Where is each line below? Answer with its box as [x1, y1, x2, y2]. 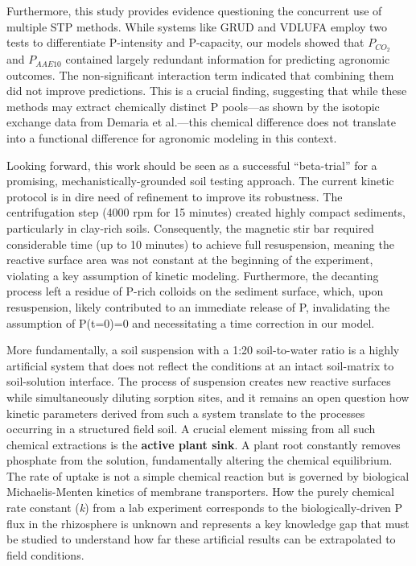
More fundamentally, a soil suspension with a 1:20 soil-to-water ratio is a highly [6, 341, 400, 358]
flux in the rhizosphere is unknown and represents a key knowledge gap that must [6, 514, 410, 531]
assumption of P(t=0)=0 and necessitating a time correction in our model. [6, 314, 375, 331]
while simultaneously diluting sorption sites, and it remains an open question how [6, 388, 410, 405]
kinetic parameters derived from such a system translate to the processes [6, 404, 365, 421]
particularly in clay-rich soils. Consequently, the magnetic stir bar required [6, 219, 374, 236]
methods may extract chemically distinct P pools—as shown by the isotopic [6, 97, 380, 114]
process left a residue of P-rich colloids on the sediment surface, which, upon [6, 283, 384, 300]
